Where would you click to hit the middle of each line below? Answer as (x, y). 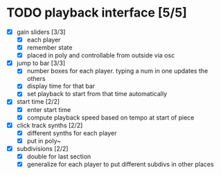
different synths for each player (72, 133)
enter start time (49, 109)
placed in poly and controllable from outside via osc (101, 55)
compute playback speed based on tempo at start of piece (110, 117)
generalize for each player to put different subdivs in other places (120, 164)
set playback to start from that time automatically (97, 94)
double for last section (59, 156)
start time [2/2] (38, 102)
